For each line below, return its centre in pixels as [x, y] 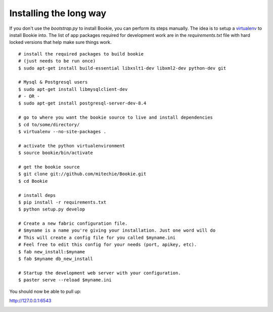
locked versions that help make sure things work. [60, 42]
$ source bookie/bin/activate [56, 153]
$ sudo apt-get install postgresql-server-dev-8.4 [82, 103]
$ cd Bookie [33, 181]
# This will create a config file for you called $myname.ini [97, 238]
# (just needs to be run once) [57, 61]
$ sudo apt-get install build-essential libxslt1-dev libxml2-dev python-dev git [122, 68]
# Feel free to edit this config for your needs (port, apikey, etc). [108, 245]
